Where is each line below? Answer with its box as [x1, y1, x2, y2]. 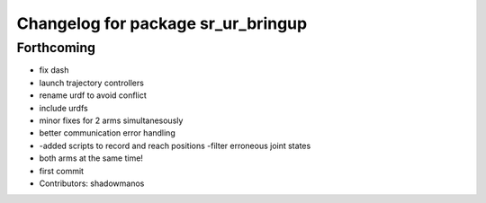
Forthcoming [16, 40, 96, 56]
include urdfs [39, 102, 89, 113]
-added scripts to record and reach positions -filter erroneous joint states [39, 140, 311, 151]
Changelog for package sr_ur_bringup [16, 13, 308, 33]
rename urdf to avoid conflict [39, 90, 148, 101]
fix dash [39, 65, 69, 75]
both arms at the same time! [39, 153, 144, 163]
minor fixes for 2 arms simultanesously [39, 115, 184, 126]
